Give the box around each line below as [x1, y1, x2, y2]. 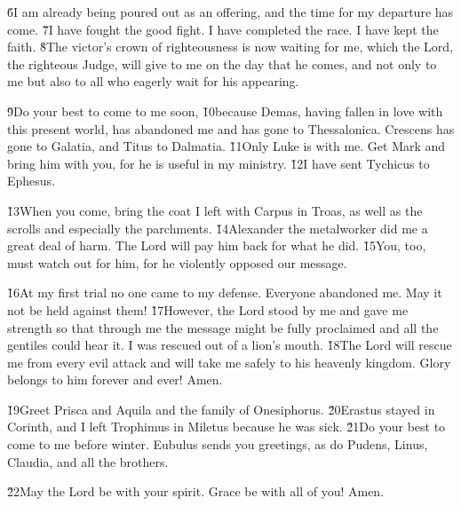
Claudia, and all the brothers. [7, 452, 169, 470]
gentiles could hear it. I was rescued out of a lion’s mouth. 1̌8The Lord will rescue [7, 336, 452, 354]
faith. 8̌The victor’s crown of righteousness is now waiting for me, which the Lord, [7, 37, 454, 56]
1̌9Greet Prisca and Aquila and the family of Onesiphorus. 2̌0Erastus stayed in [7, 399, 435, 418]
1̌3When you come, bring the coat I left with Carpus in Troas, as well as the [7, 201, 423, 219]
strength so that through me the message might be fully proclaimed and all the [7, 318, 439, 336]
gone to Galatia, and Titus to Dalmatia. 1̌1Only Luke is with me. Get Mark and [7, 137, 446, 155]
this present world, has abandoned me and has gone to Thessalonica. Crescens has [7, 119, 455, 138]
